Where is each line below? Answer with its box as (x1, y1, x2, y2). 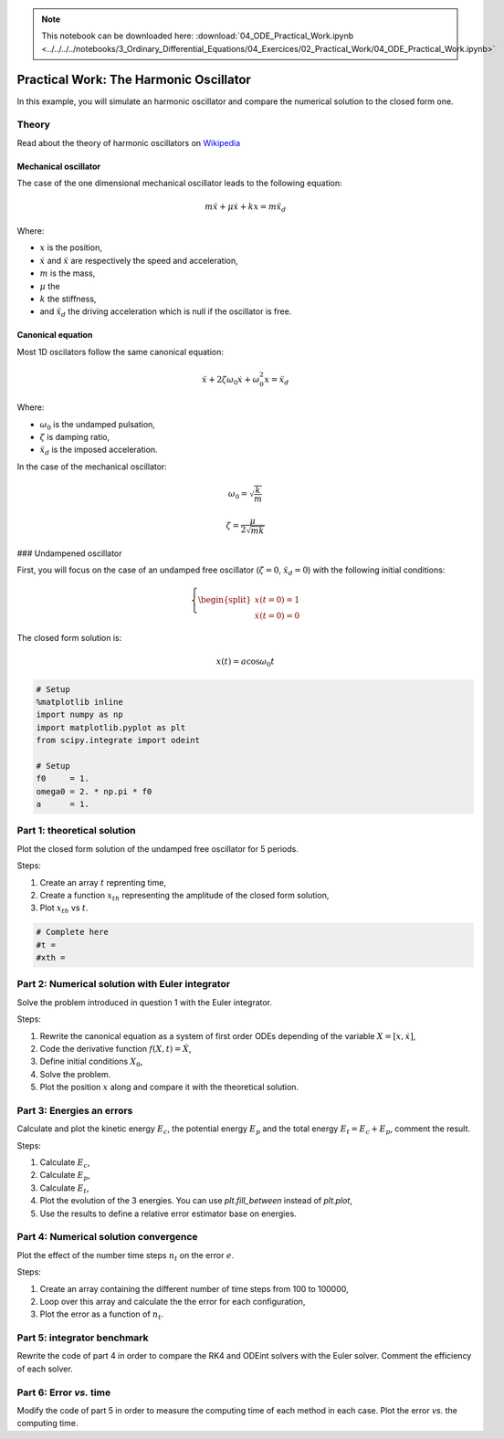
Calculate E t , (39, 1182, 89, 1195)
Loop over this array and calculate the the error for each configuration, (39, 1296, 306, 1307)
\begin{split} (197, 594, 252, 605)
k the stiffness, (39, 293, 97, 304)
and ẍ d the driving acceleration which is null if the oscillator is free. (39, 306, 292, 320)
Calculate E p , (39, 1170, 91, 1182)
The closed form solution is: (16, 633, 122, 644)
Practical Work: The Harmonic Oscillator (16, 71, 251, 87)
